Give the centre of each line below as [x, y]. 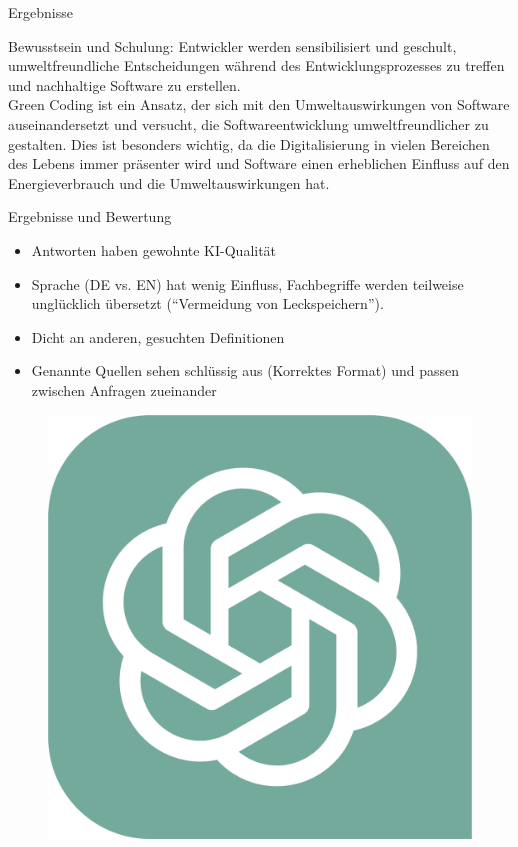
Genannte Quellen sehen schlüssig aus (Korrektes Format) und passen [245, 370]
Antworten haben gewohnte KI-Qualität [154, 249]
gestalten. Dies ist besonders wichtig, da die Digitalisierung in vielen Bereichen [249, 143]
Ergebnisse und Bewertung [90, 216]
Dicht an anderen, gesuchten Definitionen [158, 336]
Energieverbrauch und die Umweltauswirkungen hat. [169, 182]
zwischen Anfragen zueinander [124, 389]
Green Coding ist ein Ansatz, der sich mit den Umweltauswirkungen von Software [259, 104]
